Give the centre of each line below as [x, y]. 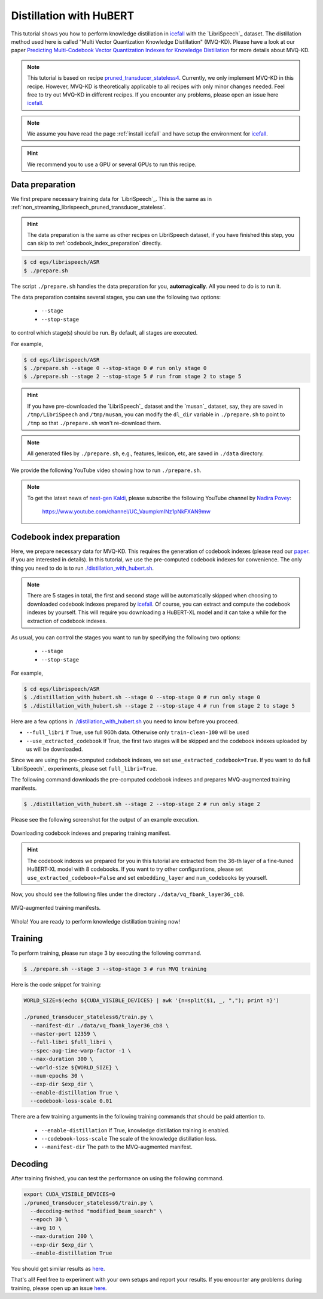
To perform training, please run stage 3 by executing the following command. [106, 953]
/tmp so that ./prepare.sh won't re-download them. [94, 423]
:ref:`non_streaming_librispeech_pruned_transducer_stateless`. [89, 208]
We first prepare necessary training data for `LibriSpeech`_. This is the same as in [112, 199]
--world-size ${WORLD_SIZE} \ [74, 1067]
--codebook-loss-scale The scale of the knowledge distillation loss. [129, 1138]
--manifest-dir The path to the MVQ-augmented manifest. [117, 1147]
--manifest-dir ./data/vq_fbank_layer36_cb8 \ [100, 1025]
